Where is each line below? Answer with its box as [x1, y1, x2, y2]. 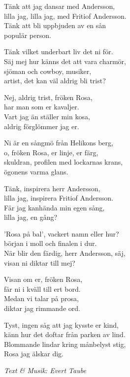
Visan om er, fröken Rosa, [4, 274, 83, 284]
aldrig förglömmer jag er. [4, 121, 79, 131]
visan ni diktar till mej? [4, 257, 75, 268]
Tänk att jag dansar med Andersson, [4, 1, 115, 11]
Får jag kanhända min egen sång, [4, 202, 105, 212]
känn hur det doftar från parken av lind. [4, 329, 126, 340]
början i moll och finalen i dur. [4, 238, 97, 248]
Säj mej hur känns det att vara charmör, [4, 56, 126, 66]
